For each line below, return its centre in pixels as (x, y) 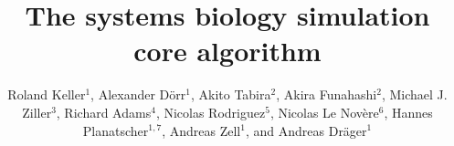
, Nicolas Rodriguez (211, 112)
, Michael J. (414, 94)
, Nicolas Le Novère (324, 112)
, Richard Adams (104, 112)
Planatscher (116, 130)
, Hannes (408, 112)
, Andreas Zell (201, 130)
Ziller (37, 112)
